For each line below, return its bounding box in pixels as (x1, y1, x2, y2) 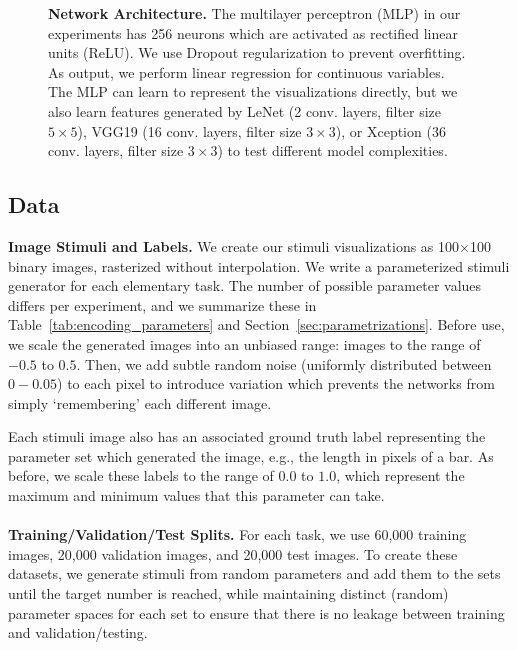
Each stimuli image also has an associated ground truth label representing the (8, 426, 486, 447)
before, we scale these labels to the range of (8, 465, 274, 486)
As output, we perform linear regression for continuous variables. (48, 61, 445, 82)
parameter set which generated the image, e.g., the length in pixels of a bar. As (8, 445, 494, 466)
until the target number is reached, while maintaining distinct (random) (8, 583, 449, 604)
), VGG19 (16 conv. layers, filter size (77, 120, 302, 141)
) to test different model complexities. (217, 140, 448, 161)
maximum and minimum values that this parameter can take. (8, 485, 385, 506)
